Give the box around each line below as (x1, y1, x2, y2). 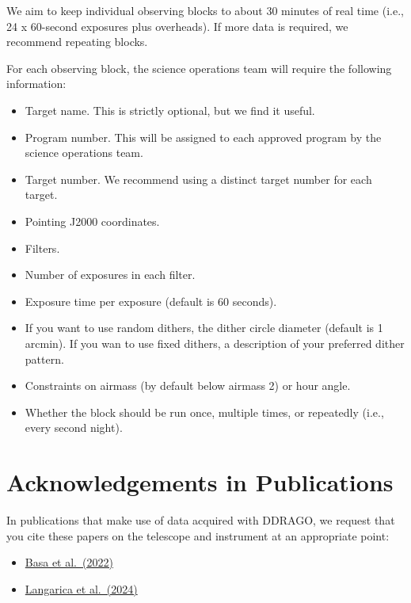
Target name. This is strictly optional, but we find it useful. (25, 101, 315, 118)
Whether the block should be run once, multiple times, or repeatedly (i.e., (25, 403, 384, 420)
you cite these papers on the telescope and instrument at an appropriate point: (6, 527, 390, 544)
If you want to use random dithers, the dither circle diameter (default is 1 (25, 319, 383, 336)
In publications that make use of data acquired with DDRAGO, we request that (6, 512, 395, 528)
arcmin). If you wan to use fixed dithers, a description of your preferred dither (25, 334, 405, 351)
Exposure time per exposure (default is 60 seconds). (25, 292, 277, 309)
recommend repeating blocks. (6, 33, 148, 50)
